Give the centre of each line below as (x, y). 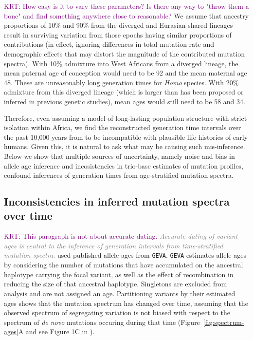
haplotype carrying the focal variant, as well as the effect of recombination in (119, 274)
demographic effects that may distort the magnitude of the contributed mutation (124, 53)
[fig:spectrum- (224, 322)
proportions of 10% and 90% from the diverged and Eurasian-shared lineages (118, 25)
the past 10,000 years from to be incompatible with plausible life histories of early (126, 137)
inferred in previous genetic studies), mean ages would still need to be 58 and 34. (125, 101)
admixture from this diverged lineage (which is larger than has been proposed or (124, 92)
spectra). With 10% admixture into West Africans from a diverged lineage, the (121, 63)
